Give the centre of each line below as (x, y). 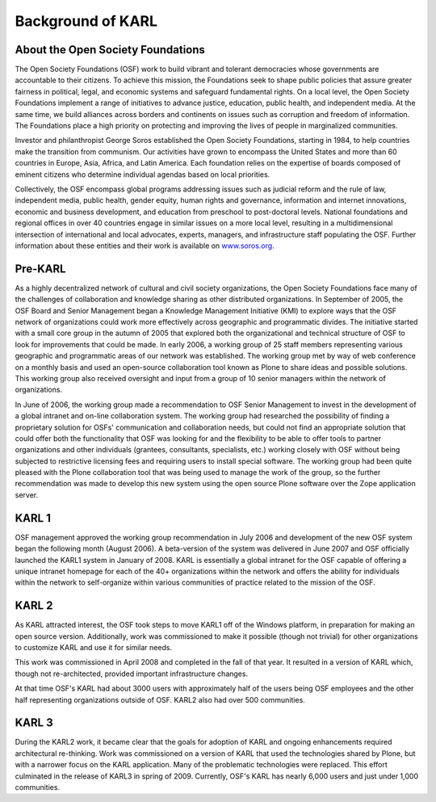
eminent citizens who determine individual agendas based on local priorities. (143, 174)
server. (27, 495)
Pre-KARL (40, 269)
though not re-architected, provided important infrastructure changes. (132, 674)
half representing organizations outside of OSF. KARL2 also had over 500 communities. (160, 699)
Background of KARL (86, 21)
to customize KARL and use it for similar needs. (94, 648)
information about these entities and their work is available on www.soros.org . (145, 246)
